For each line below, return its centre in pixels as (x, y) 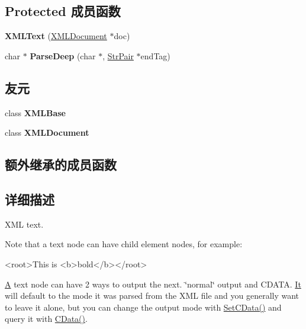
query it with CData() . (46, 319)
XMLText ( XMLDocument (56, 36)
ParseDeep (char (63, 55)
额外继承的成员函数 (61, 165)
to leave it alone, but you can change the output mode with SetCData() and (143, 307)
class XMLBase (35, 112)
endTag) (155, 55)
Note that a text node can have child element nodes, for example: (124, 244)
